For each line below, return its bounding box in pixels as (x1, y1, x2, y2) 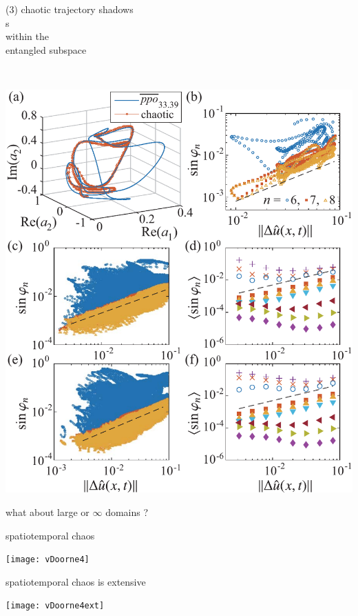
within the (6, 29, 50, 43)
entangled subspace (6, 42, 87, 57)
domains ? (105, 505, 149, 519)
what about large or (6, 505, 89, 519)
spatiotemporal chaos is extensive (6, 574, 146, 588)
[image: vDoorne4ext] (6, 601, 105, 611)
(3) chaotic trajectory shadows (6, 2, 134, 16)
